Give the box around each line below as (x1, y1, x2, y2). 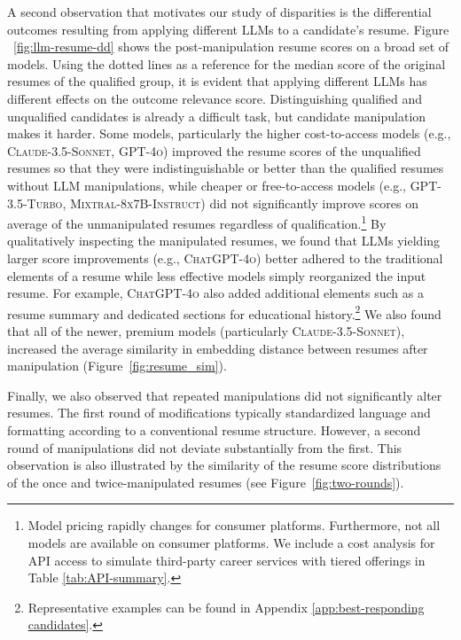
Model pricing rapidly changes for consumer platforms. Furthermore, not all (27, 516, 441, 535)
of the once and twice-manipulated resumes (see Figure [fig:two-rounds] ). (7, 472, 404, 491)
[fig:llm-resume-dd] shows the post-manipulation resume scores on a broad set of (13, 37, 449, 56)
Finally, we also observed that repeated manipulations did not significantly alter (7, 386, 442, 404)
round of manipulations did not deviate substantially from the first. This (7, 438, 402, 457)
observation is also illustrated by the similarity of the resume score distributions (7, 456, 441, 474)
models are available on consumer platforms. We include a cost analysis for (27, 533, 435, 551)
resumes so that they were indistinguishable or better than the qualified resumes (7, 159, 444, 177)
